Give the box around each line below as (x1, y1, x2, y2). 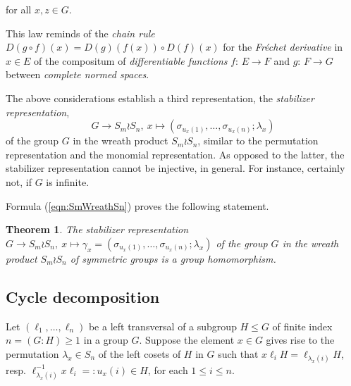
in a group (83, 332, 128, 347)
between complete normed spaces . (6, 67, 149, 82)
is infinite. (46, 174, 90, 189)
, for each (147, 362, 188, 377)
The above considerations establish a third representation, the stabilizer (6, 90, 314, 105)
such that (218, 346, 259, 361)
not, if (6, 174, 32, 189)
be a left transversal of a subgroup (88, 318, 237, 333)
